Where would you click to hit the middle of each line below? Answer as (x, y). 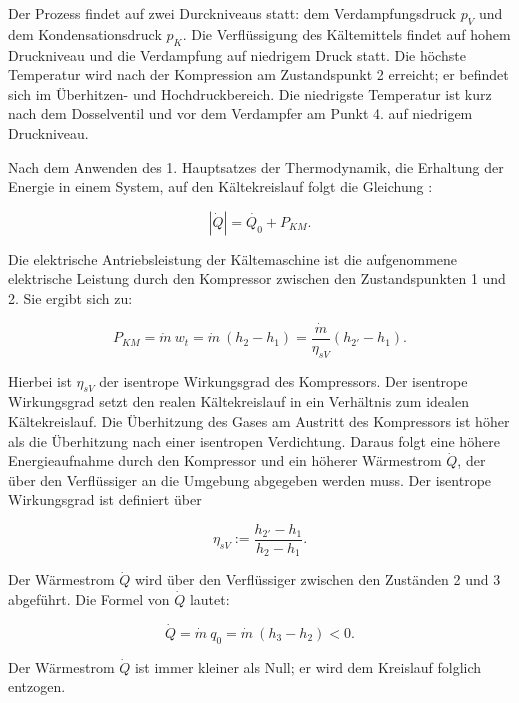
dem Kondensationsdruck (85, 33)
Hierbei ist (40, 380)
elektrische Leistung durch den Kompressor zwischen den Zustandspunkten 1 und (257, 278)
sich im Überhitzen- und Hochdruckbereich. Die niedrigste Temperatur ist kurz (250, 93)
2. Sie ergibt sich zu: (70, 297)
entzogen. (37, 686)
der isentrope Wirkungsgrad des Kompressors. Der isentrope (283, 380)
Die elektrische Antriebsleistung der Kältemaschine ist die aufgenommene (233, 258)
